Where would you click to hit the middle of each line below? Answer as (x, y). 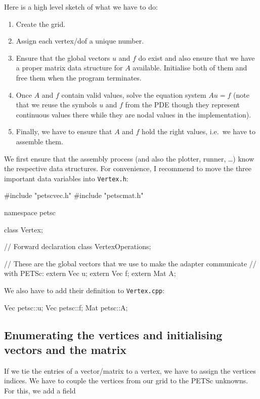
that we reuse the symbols (56, 105)
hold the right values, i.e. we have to (199, 131)
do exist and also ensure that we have (197, 57)
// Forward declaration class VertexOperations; (78, 246)
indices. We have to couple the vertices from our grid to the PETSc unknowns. (126, 381)
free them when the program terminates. (79, 77)
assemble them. (39, 141)
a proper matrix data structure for (69, 68)
